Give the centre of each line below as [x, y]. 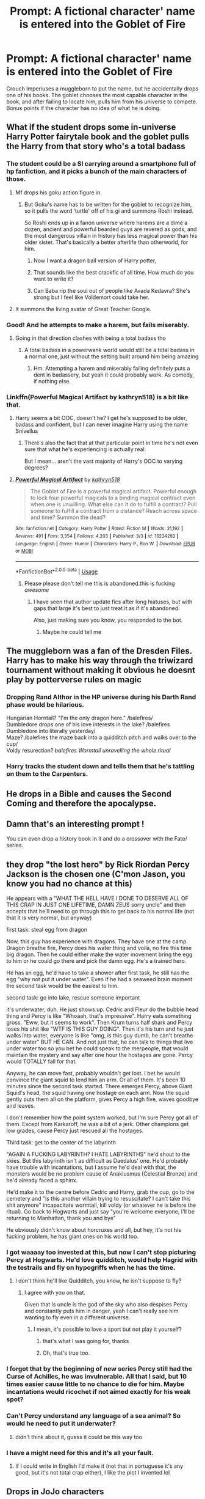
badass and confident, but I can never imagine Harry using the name [101, 425]
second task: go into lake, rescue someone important [73, 998]
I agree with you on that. [55, 1293]
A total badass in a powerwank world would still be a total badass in [110, 350]
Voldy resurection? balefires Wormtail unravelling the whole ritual [88, 751]
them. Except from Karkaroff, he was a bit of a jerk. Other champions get [98, 1124]
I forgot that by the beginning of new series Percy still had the [99, 1369]
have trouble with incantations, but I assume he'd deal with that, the [92, 1167]
